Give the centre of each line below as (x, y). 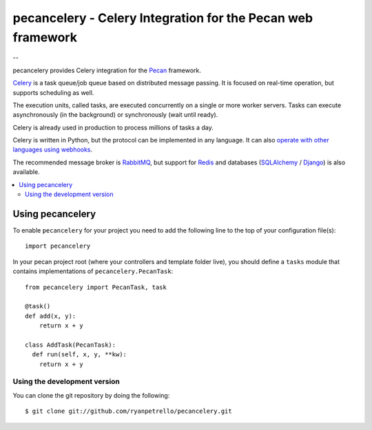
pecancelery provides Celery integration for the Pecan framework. (107, 70)
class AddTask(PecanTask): (71, 345)
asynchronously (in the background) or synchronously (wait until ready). (115, 115)
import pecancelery (58, 246)
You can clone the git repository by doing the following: (91, 395)
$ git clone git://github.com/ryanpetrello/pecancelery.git (128, 411)
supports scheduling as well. (53, 92)
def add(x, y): (51, 316)
